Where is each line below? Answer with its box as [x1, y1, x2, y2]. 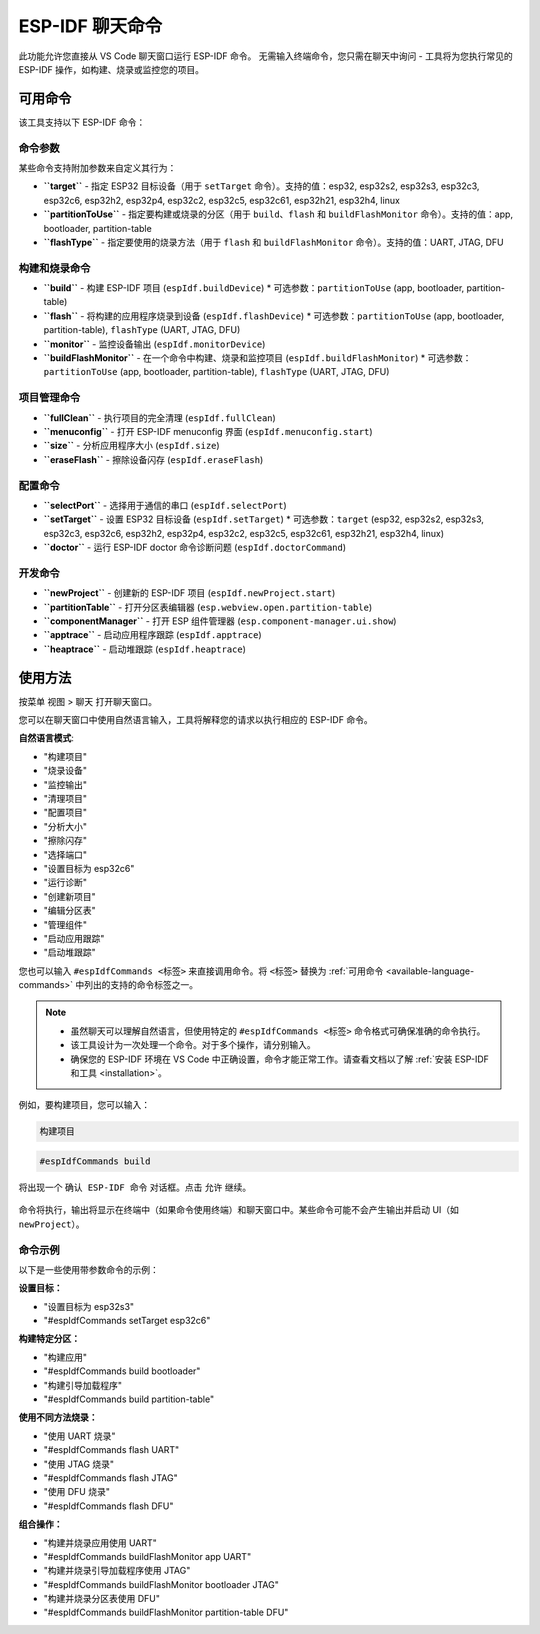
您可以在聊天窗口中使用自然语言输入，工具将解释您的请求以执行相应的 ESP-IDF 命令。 [18, 714, 374, 726]
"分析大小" [43, 820, 88, 832]
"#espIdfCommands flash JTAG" [43, 1471, 179, 1484]
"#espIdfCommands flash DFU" [43, 1500, 174, 1512]
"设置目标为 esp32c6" [43, 862, 135, 874]
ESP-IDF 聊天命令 [18, 15, 163, 37]
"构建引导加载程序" [43, 1379, 123, 1391]
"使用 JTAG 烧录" [43, 1458, 115, 1470]
